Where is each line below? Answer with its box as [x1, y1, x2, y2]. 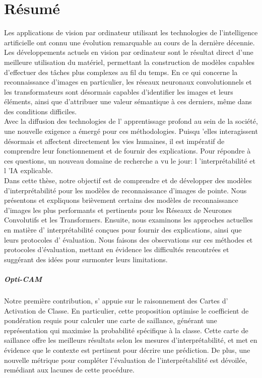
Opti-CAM [4, 273, 42, 284]
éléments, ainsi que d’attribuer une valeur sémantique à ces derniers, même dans [4, 96, 252, 107]
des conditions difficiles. [4, 106, 77, 116]
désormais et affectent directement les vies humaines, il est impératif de [4, 135, 225, 146]
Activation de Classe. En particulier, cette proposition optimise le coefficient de [4, 305, 249, 316]
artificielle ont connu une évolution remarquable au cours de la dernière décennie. [4, 37, 255, 47]
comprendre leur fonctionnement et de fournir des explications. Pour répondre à [4, 145, 251, 156]
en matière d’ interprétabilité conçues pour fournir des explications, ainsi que [4, 224, 242, 235]
